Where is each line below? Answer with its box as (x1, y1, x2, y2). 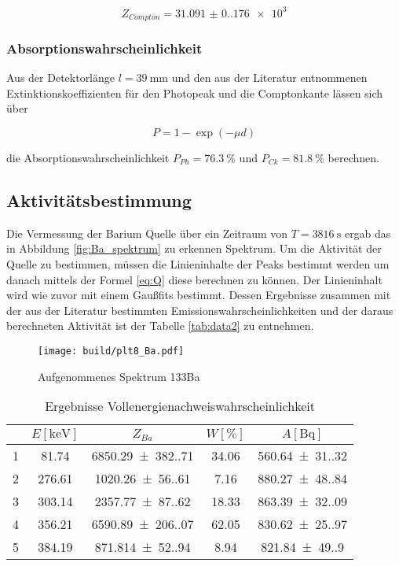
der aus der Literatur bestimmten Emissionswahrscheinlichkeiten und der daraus (6, 301, 394, 318)
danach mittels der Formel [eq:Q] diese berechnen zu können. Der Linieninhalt (6, 271, 383, 287)
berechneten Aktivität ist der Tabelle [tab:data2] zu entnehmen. (6, 317, 314, 334)
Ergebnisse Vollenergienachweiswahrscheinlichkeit (45, 397, 315, 416)
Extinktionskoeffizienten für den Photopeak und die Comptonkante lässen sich (6, 84, 383, 101)
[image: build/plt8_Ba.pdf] (38, 345, 185, 357)
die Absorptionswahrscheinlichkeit (6, 149, 170, 165)
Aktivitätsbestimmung (6, 187, 192, 212)
